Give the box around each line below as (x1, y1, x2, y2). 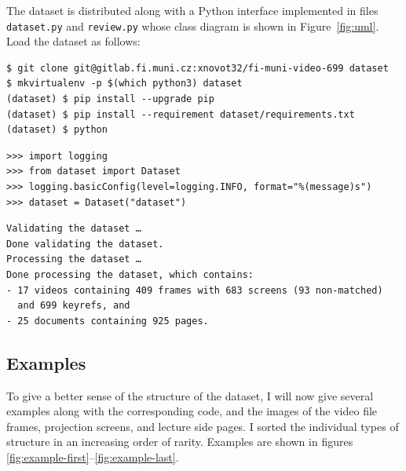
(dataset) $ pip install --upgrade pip (6, 93, 214, 105)
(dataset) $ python (6, 124, 108, 136)
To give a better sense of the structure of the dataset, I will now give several (6, 387, 374, 403)
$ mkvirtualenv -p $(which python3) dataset (6, 78, 243, 89)
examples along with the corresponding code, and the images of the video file (6, 403, 378, 419)
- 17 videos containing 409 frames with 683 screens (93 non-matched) (6, 284, 383, 296)
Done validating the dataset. (6, 238, 164, 250)
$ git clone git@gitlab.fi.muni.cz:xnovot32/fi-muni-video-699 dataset (6, 62, 389, 74)
